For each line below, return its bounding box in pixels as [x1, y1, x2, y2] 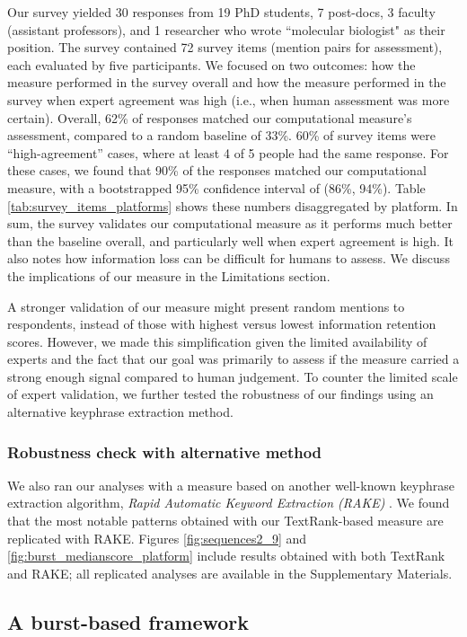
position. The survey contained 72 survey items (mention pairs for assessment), [7, 38, 443, 57]
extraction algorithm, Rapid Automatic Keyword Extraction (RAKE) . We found [7, 493, 450, 512]
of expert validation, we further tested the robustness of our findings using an [7, 385, 434, 403]
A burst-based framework [7, 607, 250, 635]
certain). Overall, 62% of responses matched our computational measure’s [7, 108, 412, 127]
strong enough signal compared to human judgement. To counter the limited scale [7, 367, 458, 385]
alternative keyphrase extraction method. [7, 403, 233, 421]
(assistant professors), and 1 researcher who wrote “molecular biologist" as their [7, 20, 445, 39]
